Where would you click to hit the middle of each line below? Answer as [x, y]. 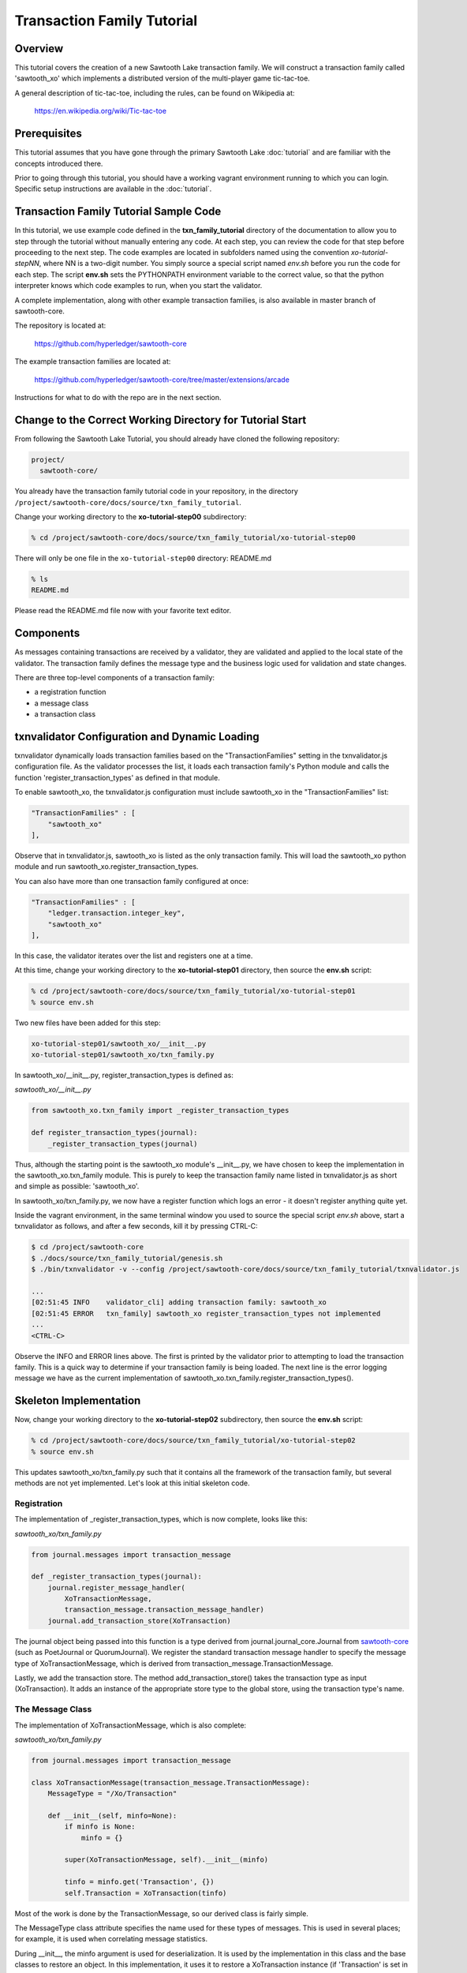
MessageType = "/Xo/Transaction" [112, 1794]
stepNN [27, 264]
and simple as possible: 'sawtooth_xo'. [77, 1186]
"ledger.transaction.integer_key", [116, 913]
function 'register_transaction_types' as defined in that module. [117, 777]
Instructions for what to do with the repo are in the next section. [118, 397]
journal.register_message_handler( [116, 1587]
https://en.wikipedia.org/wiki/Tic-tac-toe [101, 111]
